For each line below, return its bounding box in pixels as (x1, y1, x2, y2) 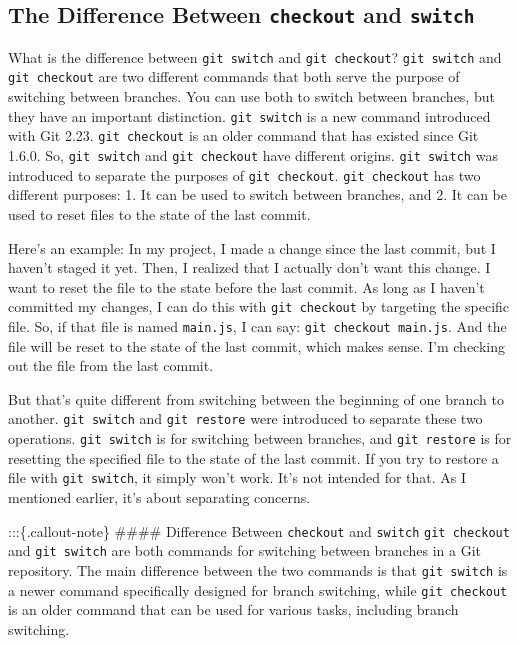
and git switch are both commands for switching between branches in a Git (8, 540, 481, 561)
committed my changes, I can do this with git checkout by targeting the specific (8, 296, 510, 317)
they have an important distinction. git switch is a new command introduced (8, 105, 491, 126)
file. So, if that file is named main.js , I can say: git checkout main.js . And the (8, 315, 507, 336)
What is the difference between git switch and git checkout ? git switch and (8, 46, 502, 67)
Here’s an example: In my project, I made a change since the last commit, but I (8, 237, 496, 258)
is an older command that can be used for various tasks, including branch (8, 599, 459, 620)
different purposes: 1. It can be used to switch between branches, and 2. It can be (8, 184, 508, 205)
